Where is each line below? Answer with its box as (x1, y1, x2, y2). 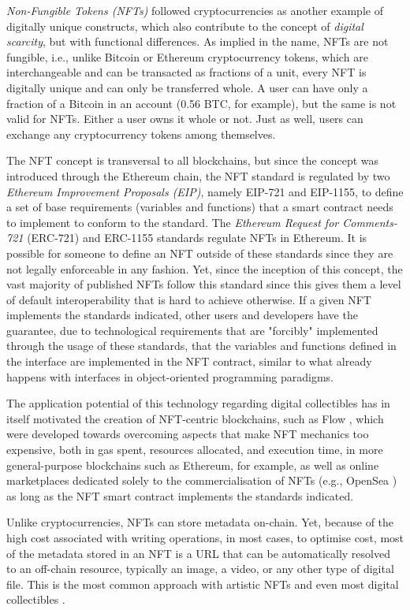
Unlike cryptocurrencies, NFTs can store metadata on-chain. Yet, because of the (6, 514, 394, 530)
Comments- (342, 214, 397, 230)
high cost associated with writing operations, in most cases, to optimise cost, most (6, 530, 404, 545)
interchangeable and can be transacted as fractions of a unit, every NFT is (6, 64, 367, 80)
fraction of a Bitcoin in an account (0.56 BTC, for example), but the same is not (6, 95, 397, 111)
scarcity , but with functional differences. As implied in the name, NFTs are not (6, 33, 389, 50)
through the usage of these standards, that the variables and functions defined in (6, 337, 397, 354)
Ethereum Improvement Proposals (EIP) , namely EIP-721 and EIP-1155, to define (6, 183, 404, 199)
